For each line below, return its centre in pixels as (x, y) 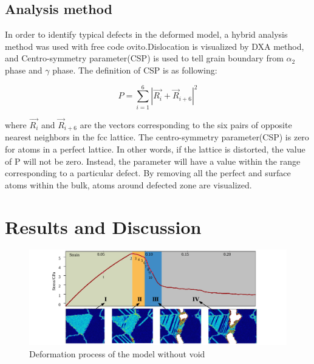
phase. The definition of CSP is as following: (135, 70)
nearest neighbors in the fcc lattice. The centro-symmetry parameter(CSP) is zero (157, 137)
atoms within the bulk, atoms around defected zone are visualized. (128, 184)
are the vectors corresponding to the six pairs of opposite (186, 124)
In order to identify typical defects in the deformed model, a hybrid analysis (146, 34)
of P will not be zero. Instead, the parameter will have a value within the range (153, 161)
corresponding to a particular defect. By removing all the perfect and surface (148, 173)
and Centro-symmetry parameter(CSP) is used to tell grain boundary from (144, 58)
